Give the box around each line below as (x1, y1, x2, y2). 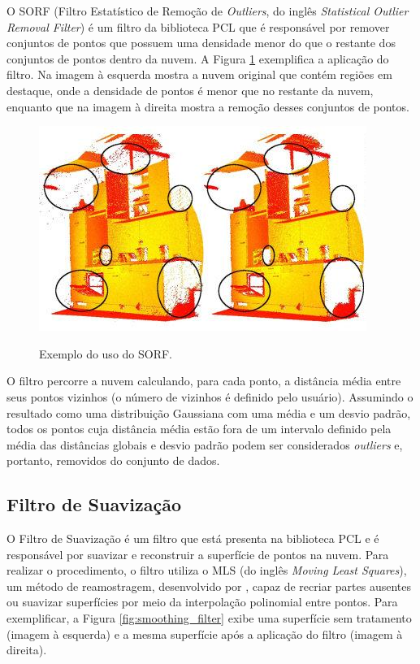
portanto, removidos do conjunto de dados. (6, 452, 220, 469)
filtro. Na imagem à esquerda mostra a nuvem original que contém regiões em (6, 66, 392, 83)
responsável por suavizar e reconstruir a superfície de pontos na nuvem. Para (6, 545, 389, 562)
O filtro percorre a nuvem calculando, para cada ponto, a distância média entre (6, 372, 401, 389)
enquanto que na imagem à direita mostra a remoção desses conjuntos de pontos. (6, 98, 409, 115)
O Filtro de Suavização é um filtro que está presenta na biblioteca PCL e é (6, 530, 379, 547)
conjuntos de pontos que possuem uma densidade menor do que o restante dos (6, 34, 396, 51)
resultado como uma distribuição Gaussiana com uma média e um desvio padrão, (6, 404, 411, 421)
